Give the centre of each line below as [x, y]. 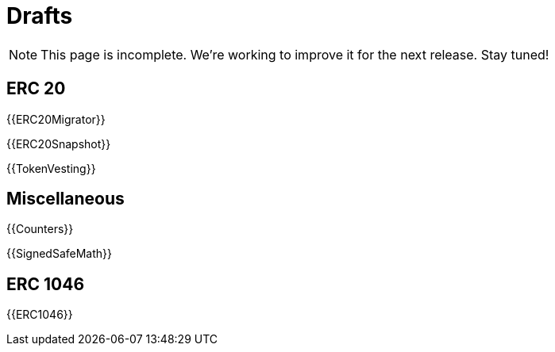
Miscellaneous [66, 199]
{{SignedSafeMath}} [59, 254]
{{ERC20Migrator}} [56, 119]
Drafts [40, 16]
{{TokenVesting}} [51, 168]
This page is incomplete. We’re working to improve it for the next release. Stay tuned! [295, 54]
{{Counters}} [40, 229]
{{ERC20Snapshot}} [59, 143]
